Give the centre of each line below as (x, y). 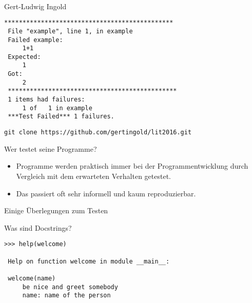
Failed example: (35, 40)
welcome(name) (32, 278)
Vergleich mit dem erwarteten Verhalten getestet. (93, 176)
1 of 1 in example (57, 108)
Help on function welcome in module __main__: (89, 261)
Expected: (24, 57)
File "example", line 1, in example (70, 31)
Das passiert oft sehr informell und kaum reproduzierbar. (106, 193)
